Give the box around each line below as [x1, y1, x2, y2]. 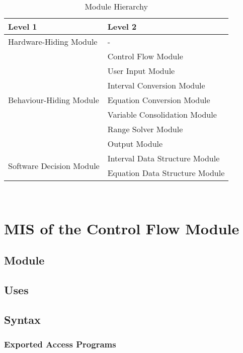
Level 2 [107, 21, 137, 32]
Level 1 [8, 21, 37, 32]
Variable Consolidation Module [107, 109, 217, 120]
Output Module [107, 138, 163, 149]
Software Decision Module [8, 159, 100, 171]
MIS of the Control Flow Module [4, 218, 239, 238]
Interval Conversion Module [107, 79, 205, 91]
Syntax [4, 311, 41, 327]
